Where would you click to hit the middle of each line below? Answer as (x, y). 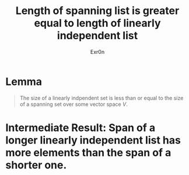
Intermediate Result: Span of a (80, 128)
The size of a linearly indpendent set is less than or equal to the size (101, 98)
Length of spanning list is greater (97, 11)
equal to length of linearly (97, 23)
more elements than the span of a (88, 152)
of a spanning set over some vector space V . (73, 104)
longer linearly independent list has (93, 140)
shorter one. (36, 165)
